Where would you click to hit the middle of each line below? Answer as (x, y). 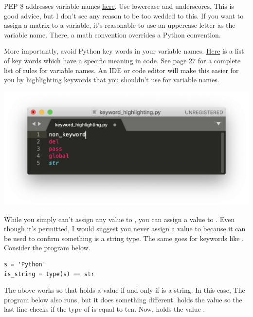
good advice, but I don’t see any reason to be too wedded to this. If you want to (124, 15)
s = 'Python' (25, 264)
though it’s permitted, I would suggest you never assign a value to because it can (125, 229)
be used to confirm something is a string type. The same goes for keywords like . (124, 238)
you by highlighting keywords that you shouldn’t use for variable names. (112, 80)
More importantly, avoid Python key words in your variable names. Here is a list (124, 51)
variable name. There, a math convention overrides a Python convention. (112, 34)
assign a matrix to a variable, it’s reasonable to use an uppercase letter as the (120, 25)
